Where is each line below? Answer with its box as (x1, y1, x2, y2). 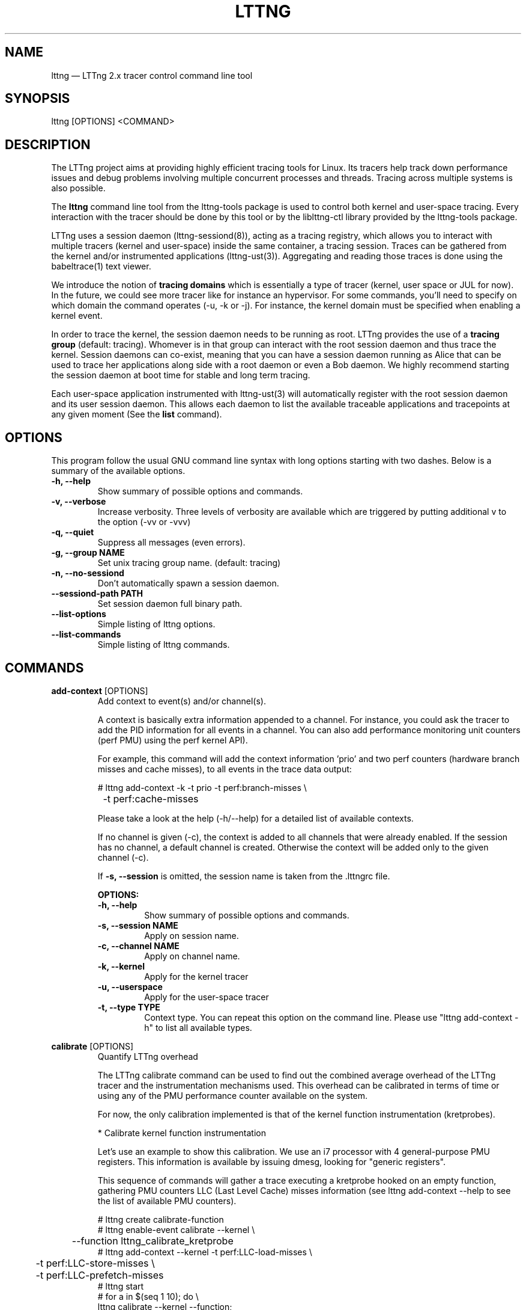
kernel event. (51, 310, 103, 321)
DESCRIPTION (5, 137, 91, 152)
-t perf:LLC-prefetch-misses (35, 1268, 164, 1281)
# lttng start (97, 1281, 144, 1291)
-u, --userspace (97, 981, 163, 992)
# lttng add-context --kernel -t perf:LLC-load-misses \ (97, 1246, 312, 1257)
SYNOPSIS (5, 91, 70, 106)
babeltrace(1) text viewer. (51, 261, 151, 272)
